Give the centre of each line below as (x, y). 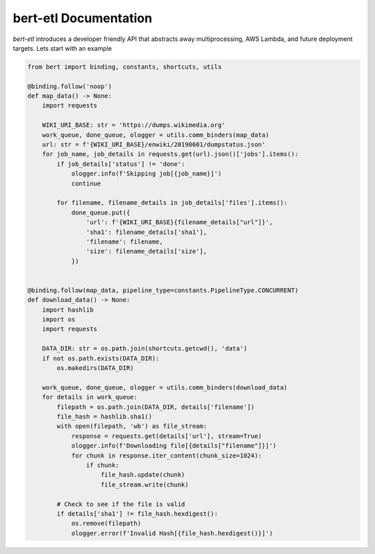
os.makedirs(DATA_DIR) (95, 368)
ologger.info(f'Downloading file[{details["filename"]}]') (174, 446)
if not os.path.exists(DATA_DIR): (101, 358)
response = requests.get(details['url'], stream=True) (167, 436)
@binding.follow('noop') (70, 86)
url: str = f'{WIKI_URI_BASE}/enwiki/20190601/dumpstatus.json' (154, 145)
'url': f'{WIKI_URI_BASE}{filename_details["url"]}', (180, 223)
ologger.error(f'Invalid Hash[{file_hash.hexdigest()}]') (172, 533)
